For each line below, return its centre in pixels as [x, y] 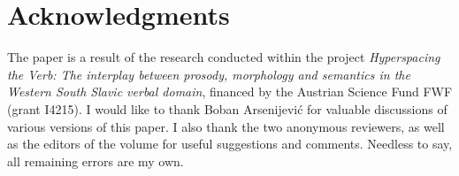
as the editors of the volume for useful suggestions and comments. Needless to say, [230, 144]
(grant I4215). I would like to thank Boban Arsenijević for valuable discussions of [227, 108]
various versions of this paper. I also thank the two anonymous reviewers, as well [226, 126]
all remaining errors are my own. [96, 161]
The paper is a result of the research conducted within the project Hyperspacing [224, 57]
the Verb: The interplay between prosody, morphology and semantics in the [209, 74]
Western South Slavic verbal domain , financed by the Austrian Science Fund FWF [230, 92]
